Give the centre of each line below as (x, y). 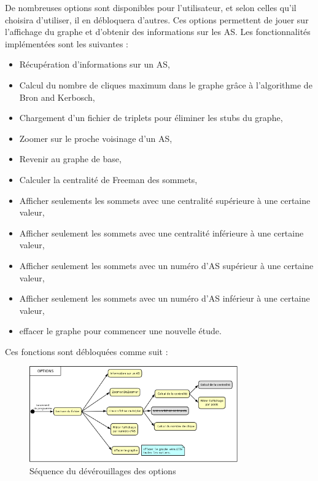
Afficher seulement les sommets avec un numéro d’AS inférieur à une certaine (165, 298)
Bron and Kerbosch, (57, 97)
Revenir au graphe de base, (70, 159)
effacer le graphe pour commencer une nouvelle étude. (120, 331)
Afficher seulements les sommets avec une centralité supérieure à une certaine (165, 200)
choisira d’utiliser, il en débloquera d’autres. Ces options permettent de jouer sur (157, 19)
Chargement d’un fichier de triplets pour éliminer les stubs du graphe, (151, 118)
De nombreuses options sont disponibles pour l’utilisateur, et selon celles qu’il (151, 7)
